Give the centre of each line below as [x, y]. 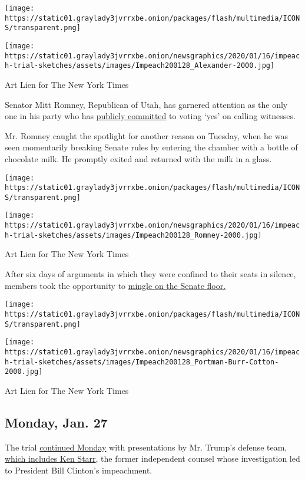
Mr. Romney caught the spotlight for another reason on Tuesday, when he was [146, 135]
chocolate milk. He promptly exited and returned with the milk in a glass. [138, 158]
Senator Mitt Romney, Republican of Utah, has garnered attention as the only [146, 104]
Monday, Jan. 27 [56, 422]
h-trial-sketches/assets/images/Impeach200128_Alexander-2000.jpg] [140, 66]
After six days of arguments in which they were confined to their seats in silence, [150, 274]
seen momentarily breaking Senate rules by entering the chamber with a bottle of [151, 147]
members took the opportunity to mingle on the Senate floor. [115, 285]
